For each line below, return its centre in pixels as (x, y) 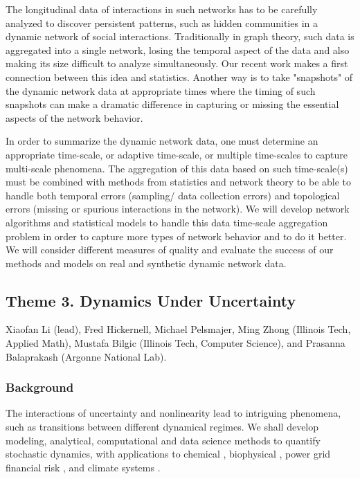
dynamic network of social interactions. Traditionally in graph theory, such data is (180, 36)
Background (40, 387)
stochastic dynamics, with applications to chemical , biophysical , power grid (168, 454)
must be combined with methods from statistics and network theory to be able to (179, 182)
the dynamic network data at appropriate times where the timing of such (161, 90)
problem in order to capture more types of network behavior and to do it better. (176, 236)
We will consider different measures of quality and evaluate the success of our (170, 250)
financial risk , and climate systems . (83, 467)
